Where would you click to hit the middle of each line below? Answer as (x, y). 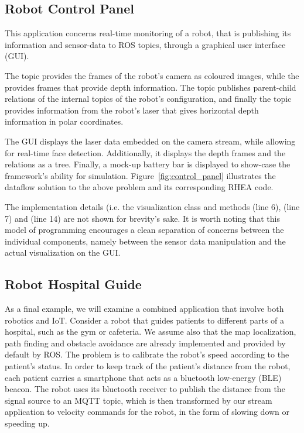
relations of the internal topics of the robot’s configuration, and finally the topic (148, 99)
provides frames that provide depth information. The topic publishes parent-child (151, 87)
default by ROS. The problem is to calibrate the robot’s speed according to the (147, 354)
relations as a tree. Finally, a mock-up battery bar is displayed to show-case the (148, 164)
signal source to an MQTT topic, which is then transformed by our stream (139, 400)
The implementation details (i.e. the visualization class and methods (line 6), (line (152, 206)
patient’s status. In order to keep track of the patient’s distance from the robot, (148, 366)
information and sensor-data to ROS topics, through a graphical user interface (145, 44)
